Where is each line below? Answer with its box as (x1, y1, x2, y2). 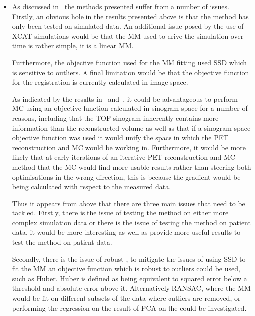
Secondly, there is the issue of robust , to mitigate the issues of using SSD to (12, 253, 246, 264)
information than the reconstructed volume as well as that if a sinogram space (12, 122, 251, 133)
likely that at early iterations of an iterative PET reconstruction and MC (12, 152, 235, 162)
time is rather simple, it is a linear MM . (12, 40, 134, 51)
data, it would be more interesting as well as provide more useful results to (12, 227, 241, 237)
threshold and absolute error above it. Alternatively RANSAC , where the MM (12, 283, 251, 293)
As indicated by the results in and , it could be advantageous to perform (12, 93, 238, 104)
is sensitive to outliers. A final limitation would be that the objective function (12, 67, 249, 77)
